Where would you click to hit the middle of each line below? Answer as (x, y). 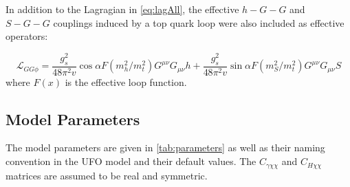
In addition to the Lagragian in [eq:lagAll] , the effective (122, 9)
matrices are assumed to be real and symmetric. (107, 175)
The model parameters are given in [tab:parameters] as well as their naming (165, 147)
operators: (27, 36)
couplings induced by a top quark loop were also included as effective (199, 22)
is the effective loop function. (126, 81)
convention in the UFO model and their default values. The (131, 161)
